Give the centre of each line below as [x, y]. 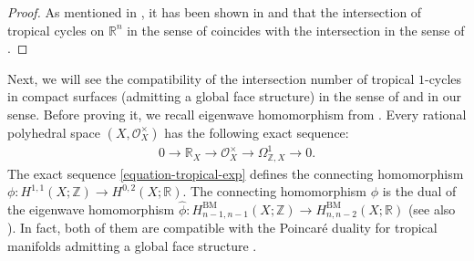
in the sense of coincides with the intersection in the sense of [296, 30]
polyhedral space [54, 132]
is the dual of [419, 191]
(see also [432, 209]
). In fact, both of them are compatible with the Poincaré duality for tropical [222, 228]
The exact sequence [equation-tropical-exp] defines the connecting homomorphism [236, 173]
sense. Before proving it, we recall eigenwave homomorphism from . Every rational [237, 114]
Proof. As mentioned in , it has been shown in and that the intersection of [215, 12]
